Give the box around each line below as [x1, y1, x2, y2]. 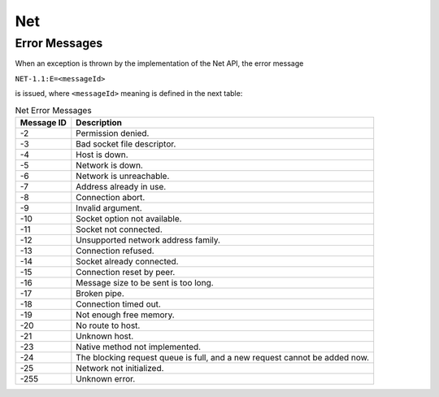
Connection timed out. [76, 298, 162, 309]
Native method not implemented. [76, 341, 202, 352]
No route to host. [76, 320, 141, 331]
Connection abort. [76, 191, 146, 203]
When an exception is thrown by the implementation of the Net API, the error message [15, 59, 304, 68]
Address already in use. [76, 181, 167, 192]
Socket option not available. [76, 212, 182, 224]
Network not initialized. [76, 362, 164, 373]
